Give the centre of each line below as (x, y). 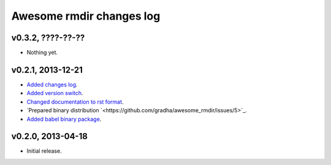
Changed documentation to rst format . (75, 102)
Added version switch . (55, 93)
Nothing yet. (42, 53)
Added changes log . (52, 84)
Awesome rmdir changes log (86, 16)
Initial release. (44, 151)
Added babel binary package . (64, 119)
